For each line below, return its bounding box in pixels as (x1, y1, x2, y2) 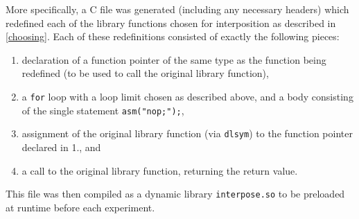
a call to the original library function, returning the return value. (21, 163, 298, 177)
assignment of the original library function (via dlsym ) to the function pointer (21, 126, 353, 141)
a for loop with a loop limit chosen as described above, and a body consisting (21, 89, 353, 103)
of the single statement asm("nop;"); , (21, 103, 184, 117)
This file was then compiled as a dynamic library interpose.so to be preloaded (6, 186, 345, 201)
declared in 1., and (21, 139, 101, 154)
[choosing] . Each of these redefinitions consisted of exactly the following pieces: (6, 29, 340, 44)
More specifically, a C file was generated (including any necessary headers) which (6, 2, 349, 16)
